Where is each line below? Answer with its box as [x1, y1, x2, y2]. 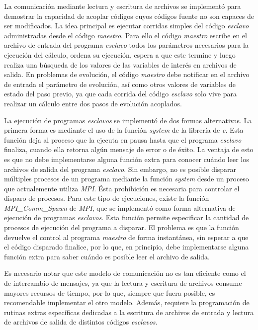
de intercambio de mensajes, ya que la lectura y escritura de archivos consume [4, 278, 242, 288]
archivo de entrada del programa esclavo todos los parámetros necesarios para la [4, 40, 249, 50]
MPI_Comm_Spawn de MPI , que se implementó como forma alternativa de [4, 202, 236, 213]
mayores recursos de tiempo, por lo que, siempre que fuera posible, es [4, 287, 215, 298]
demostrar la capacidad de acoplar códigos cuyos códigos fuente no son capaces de [4, 10, 254, 21]
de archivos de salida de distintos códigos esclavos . [4, 317, 158, 327]
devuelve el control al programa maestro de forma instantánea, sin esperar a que [4, 232, 249, 242]
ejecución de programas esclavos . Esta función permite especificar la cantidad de [4, 212, 249, 223]
